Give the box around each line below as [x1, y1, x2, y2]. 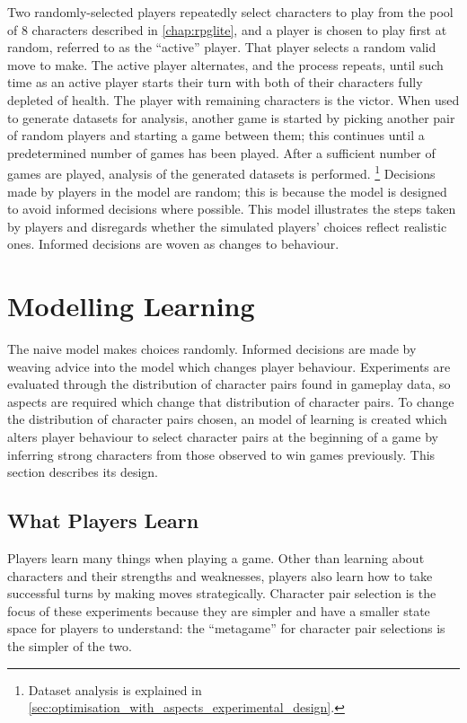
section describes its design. [7, 463, 159, 481]
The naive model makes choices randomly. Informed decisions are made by [7, 339, 417, 358]
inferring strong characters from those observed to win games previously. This [7, 445, 436, 463]
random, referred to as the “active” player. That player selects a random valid [7, 38, 436, 57]
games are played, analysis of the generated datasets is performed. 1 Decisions [7, 162, 436, 182]
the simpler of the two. [7, 637, 132, 656]
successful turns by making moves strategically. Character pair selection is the [7, 584, 436, 603]
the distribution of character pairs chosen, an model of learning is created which [7, 410, 447, 428]
